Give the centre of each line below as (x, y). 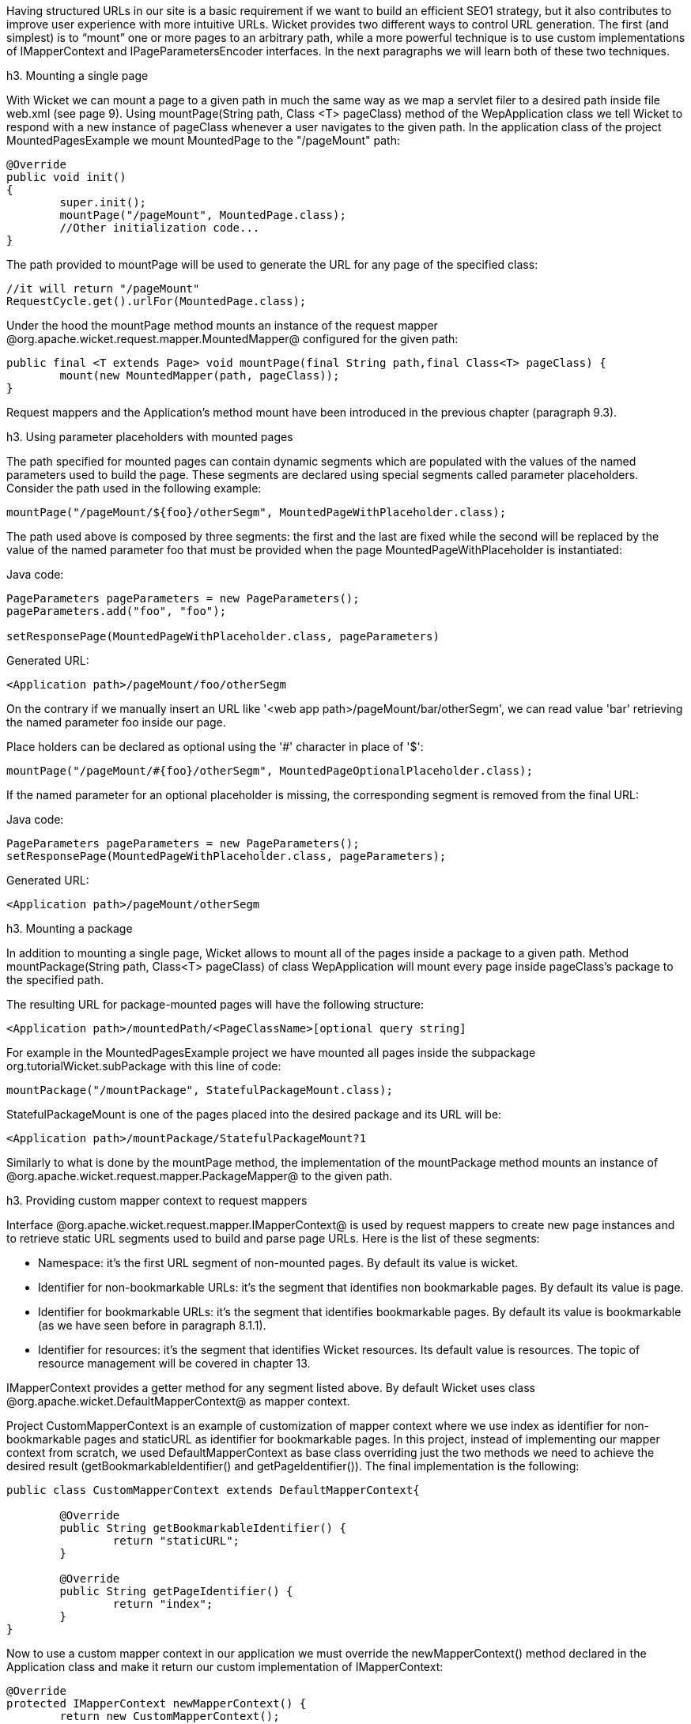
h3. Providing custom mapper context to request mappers (157, 1200)
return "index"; (163, 1604)
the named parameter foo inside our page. (116, 722)
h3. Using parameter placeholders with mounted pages (150, 437)
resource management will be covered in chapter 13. (174, 1363)
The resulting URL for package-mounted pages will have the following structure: (215, 1004)
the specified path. (55, 980)
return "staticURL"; (176, 1541)
